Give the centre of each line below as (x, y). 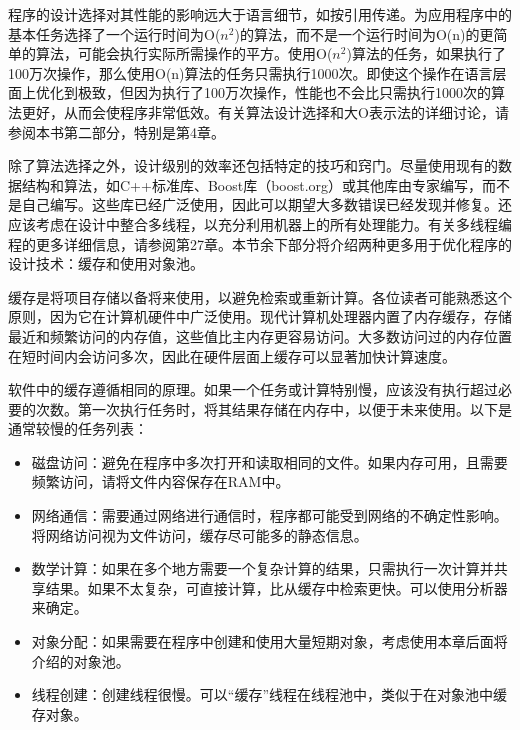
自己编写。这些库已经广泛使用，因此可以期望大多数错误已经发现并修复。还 (266, 204)
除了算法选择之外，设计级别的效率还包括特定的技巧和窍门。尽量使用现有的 (253, 165)
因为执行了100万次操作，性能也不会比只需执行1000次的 (312, 92)
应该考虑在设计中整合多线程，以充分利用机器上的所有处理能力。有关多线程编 (260, 223)
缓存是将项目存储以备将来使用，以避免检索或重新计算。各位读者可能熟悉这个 (260, 296)
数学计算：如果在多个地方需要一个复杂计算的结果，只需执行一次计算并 (262, 568)
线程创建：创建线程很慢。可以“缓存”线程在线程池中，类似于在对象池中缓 (269, 694)
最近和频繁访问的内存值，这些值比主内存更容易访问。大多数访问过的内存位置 (260, 335)
